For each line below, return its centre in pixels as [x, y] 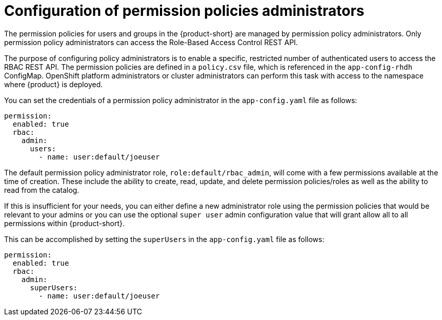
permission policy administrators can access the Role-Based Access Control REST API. [151, 42]
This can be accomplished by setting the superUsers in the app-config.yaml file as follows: [164, 239]
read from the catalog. [42, 190]
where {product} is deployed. [54, 84]
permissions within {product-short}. [65, 223]
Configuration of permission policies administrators [184, 11]
